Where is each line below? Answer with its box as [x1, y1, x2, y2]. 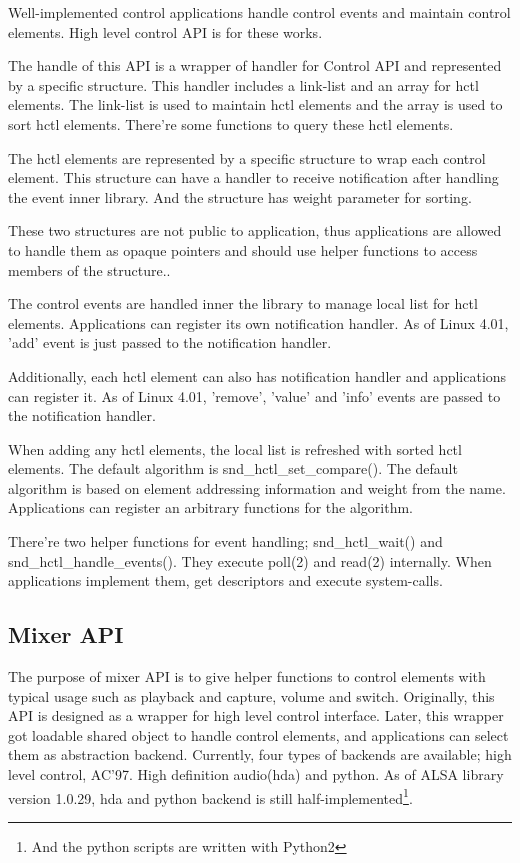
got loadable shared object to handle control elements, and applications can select [8, 724, 509, 745]
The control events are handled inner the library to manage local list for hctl [8, 293, 478, 314]
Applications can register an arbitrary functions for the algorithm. [8, 497, 414, 518]
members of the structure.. [8, 259, 171, 280]
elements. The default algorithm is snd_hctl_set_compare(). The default [8, 458, 458, 479]
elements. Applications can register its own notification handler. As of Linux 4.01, [8, 312, 509, 333]
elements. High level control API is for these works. [8, 21, 323, 42]
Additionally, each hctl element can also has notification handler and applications [8, 365, 507, 386]
